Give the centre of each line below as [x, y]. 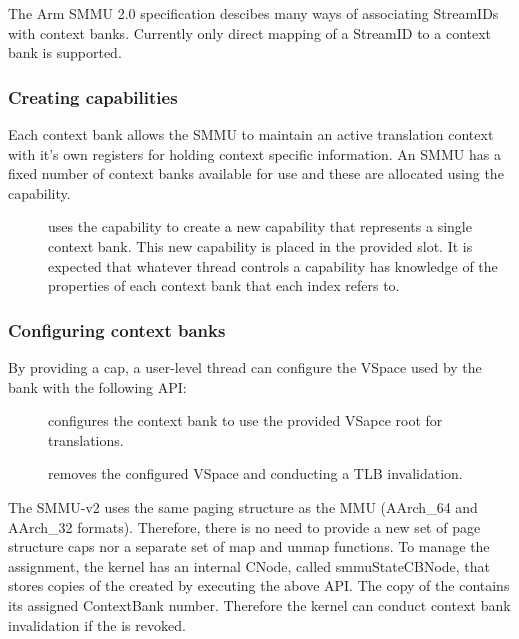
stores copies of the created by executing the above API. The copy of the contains [259, 585]
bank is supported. [65, 52]
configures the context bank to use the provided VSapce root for [245, 420]
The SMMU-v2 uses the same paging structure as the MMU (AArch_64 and [243, 506]
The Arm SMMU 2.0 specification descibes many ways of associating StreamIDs [253, 13]
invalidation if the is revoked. [97, 624]
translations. [86, 439]
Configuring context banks [117, 329]
